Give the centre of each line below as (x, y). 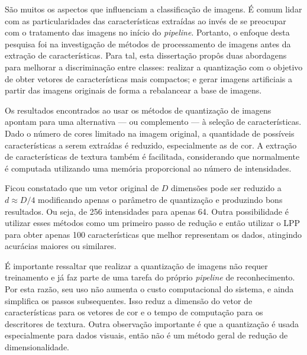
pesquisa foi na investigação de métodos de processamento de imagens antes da (148, 43)
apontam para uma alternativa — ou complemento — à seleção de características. (153, 122)
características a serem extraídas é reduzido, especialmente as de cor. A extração (151, 145)
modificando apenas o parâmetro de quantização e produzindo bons (160, 199)
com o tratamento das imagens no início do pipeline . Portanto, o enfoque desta (147, 32)
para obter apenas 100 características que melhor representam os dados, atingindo (153, 234)
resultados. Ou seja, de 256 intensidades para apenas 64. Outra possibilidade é (147, 211)
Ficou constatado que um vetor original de (82, 188)
